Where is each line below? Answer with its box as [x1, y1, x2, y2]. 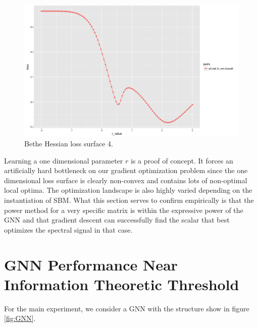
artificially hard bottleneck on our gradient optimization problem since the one [4, 165, 248, 176]
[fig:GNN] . [4, 313, 36, 323]
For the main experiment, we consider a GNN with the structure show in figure [4, 303, 249, 313]
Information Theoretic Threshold [4, 274, 239, 294]
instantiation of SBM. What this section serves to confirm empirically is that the [4, 195, 254, 205]
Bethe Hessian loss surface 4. [24, 138, 113, 149]
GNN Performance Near [4, 254, 178, 275]
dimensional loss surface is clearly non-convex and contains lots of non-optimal [4, 175, 247, 185]
